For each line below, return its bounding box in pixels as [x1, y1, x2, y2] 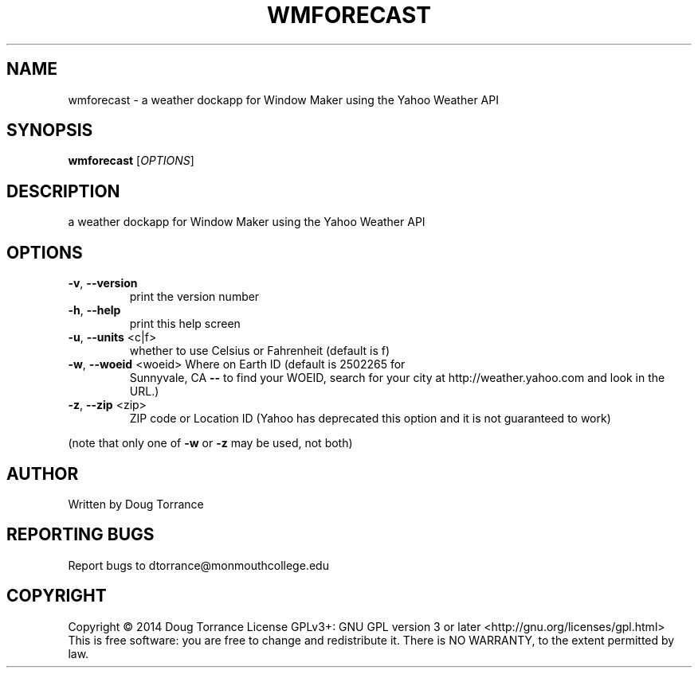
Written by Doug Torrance [68, 497, 204, 511]
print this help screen [129, 317, 241, 331]
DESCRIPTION [6, 181, 120, 201]
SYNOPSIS [6, 120, 93, 141]
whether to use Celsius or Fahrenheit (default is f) [129, 344, 390, 358]
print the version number [129, 290, 260, 304]
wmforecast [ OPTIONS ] [68, 154, 194, 168]
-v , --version [68, 276, 138, 290]
